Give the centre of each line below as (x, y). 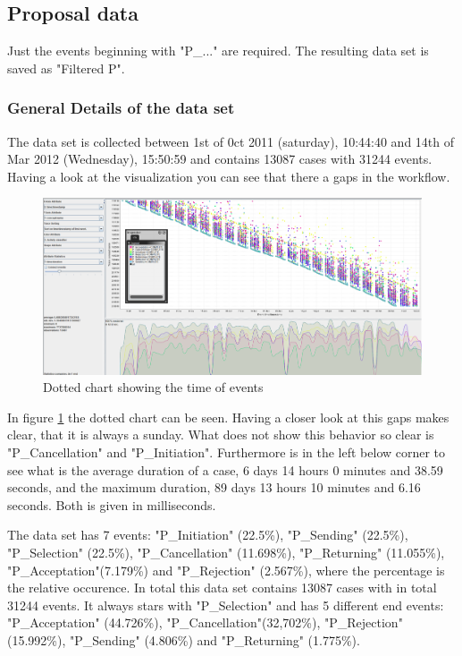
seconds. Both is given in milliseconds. (112, 504)
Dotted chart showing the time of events (153, 387)
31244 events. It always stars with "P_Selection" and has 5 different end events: (226, 605)
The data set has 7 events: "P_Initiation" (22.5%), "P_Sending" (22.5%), (208, 535)
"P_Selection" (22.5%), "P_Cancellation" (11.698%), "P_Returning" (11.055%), (226, 553)
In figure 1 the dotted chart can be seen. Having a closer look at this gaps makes (228, 417)
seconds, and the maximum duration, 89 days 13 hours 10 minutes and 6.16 (214, 487)
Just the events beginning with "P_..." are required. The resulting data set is (218, 51)
